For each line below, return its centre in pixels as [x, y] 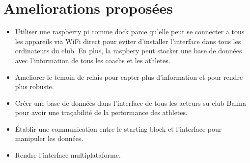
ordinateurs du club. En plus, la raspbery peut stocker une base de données [128, 51]
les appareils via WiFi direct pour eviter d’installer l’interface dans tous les [128, 41]
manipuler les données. [49, 138]
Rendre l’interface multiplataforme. [68, 155]
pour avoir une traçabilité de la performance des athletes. [101, 112]
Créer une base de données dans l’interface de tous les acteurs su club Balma [131, 103]
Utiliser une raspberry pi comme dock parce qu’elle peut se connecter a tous [130, 32]
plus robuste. [34, 86]
